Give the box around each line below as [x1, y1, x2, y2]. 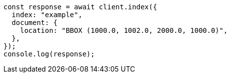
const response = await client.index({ [3, 3, 157, 11]
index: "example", [11, 11, 83, 19]
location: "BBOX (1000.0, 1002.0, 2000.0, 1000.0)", [20, 26, 228, 34]
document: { [11, 19, 58, 26]
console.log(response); [3, 50, 95, 58]
